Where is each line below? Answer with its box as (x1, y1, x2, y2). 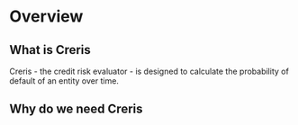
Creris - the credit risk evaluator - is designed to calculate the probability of (9, 66, 290, 76)
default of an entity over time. (9, 76, 120, 86)
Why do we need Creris (9, 102, 143, 117)
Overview (9, 6, 84, 27)
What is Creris (9, 42, 92, 58)
